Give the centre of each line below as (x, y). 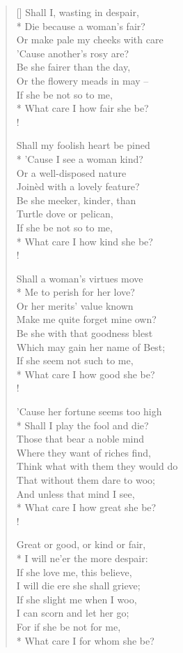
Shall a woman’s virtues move (80, 278)
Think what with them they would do (97, 466)
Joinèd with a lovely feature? (78, 186)
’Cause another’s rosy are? (73, 53)
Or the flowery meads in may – (82, 80)
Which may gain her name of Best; (91, 346)
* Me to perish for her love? (75, 292)
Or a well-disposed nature (71, 172)
